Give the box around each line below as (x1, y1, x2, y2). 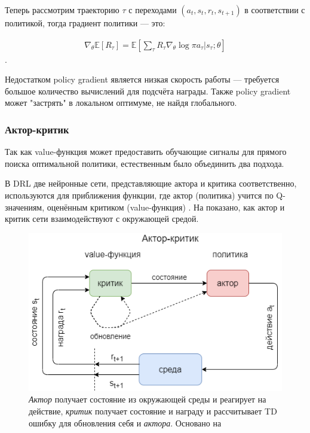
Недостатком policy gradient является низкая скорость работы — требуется (5, 73, 280, 86)
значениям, (5, 200, 45, 213)
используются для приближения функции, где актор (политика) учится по (5, 189, 274, 201)
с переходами (128, 4, 177, 16)
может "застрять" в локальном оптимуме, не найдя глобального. (5, 96, 237, 109)
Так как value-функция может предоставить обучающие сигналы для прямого (5, 145, 287, 158)
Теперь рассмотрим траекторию (5, 4, 119, 16)
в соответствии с (244, 4, 305, 16)
